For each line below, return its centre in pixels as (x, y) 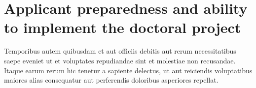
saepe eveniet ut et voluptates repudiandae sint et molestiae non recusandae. (120, 60)
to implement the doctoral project (123, 27)
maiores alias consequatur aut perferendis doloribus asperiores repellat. (111, 80)
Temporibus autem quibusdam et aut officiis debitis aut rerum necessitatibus (120, 51)
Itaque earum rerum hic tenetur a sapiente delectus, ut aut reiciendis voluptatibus (128, 70)
